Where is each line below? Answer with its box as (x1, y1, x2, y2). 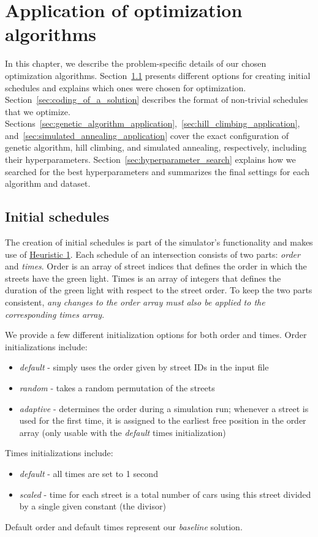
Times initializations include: (5, 446, 113, 459)
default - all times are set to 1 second (19, 467, 158, 479)
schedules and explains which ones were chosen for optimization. (5, 81, 246, 94)
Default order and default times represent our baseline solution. (5, 520, 243, 533)
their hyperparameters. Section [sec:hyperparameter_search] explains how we (5, 153, 296, 166)
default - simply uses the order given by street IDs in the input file (19, 361, 269, 374)
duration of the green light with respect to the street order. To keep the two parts (5, 284, 312, 296)
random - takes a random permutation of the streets (19, 381, 215, 394)
